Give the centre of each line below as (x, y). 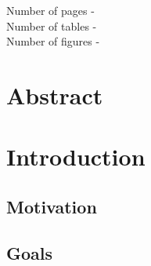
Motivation (52, 206)
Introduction (76, 157)
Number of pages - (50, 10)
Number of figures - (53, 41)
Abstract (55, 95)
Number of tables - (52, 26)
